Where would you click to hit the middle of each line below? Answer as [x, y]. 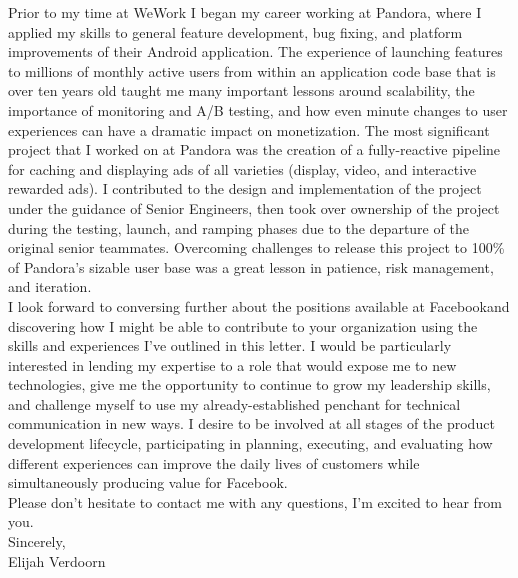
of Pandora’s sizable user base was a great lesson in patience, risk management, [251, 266]
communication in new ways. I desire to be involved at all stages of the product [251, 423]
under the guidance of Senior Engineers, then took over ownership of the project [254, 207]
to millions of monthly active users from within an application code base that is [252, 70]
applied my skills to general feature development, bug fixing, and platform [235, 31]
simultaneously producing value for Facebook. [148, 482]
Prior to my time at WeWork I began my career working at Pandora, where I [245, 12]
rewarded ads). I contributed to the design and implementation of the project [245, 188]
